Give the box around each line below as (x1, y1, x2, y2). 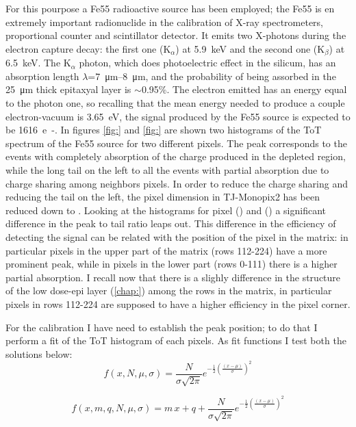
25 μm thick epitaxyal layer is (5, 82, 131, 96)
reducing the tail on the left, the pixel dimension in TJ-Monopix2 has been (5, 190, 320, 204)
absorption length (5, 68, 79, 83)
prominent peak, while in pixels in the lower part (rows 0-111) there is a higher (5, 257, 338, 271)
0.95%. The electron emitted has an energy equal (141, 82, 347, 96)
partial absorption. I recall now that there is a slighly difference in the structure (5, 270, 341, 284)
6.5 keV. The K (5, 55, 71, 70)
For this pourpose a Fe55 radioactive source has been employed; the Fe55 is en (5, 1, 335, 15)
